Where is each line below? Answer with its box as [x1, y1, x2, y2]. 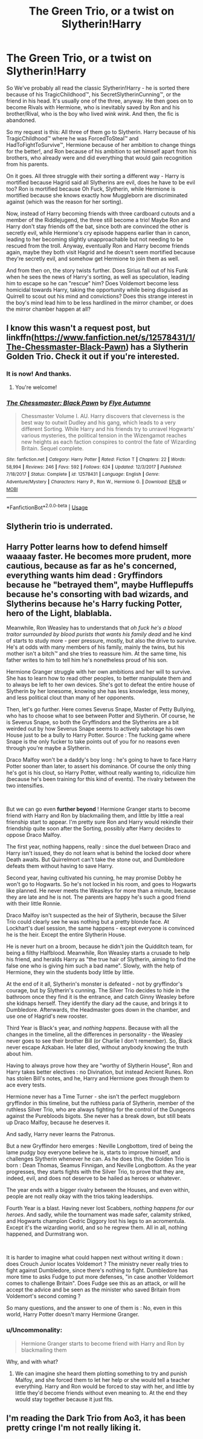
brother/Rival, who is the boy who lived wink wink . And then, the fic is [6, 110, 179, 117]
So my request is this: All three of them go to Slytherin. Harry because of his [6, 128, 196, 135]
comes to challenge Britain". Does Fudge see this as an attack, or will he [6, 1279, 186, 1287]
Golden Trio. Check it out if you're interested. [6, 351, 180, 362]
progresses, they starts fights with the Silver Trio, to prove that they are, [6, 1168, 185, 1176]
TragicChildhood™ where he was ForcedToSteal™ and [6, 135, 139, 142]
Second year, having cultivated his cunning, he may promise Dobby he [6, 874, 182, 881]
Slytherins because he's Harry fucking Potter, [6, 598, 182, 609]
